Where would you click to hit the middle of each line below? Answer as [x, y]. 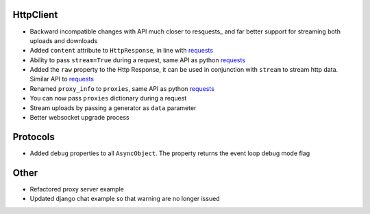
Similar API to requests [62, 79]
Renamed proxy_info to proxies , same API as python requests [122, 88]
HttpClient [35, 15]
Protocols [34, 137]
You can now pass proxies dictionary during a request [108, 98]
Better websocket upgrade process [79, 118]
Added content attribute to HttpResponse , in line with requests [122, 51]
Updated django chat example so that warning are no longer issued [125, 199]
